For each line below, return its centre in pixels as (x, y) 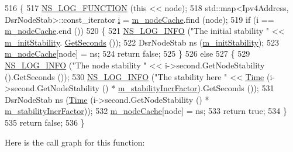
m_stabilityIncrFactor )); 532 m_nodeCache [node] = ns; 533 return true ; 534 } (146, 111)
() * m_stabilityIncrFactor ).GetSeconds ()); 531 (188, 88)
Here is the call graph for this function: (75, 142)
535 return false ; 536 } (45, 122)
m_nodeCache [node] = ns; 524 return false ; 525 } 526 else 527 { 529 (127, 53)
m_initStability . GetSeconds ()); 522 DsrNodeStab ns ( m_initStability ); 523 (142, 42)
